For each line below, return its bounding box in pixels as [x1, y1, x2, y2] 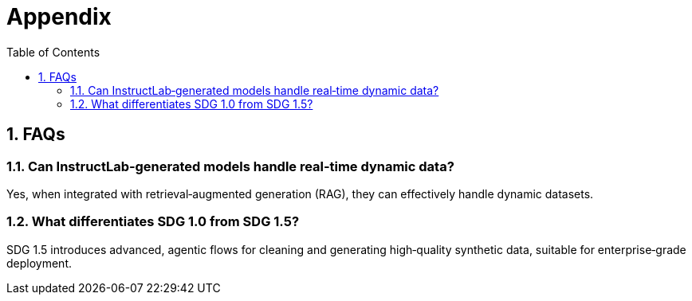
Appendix [6, 3, 112, 30]
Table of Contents [6, 45, 100, 59]
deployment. [6, 256, 72, 270]
